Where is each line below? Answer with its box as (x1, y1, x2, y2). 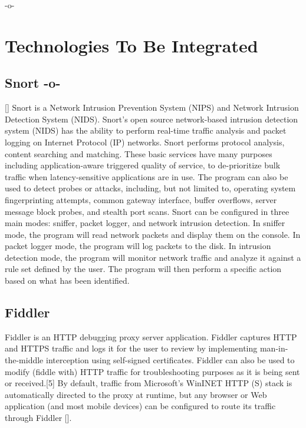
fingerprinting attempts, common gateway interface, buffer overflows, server (5, 193, 277, 205)
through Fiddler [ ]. (5, 412, 72, 424)
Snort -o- (5, 74, 61, 92)
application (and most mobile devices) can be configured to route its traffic (5, 400, 276, 412)
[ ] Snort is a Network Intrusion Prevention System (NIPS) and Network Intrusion (5, 101, 299, 114)
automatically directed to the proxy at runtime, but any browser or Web (5, 388, 267, 400)
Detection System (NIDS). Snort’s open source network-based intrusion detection (5, 112, 298, 125)
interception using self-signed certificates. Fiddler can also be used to (45, 354, 295, 366)
